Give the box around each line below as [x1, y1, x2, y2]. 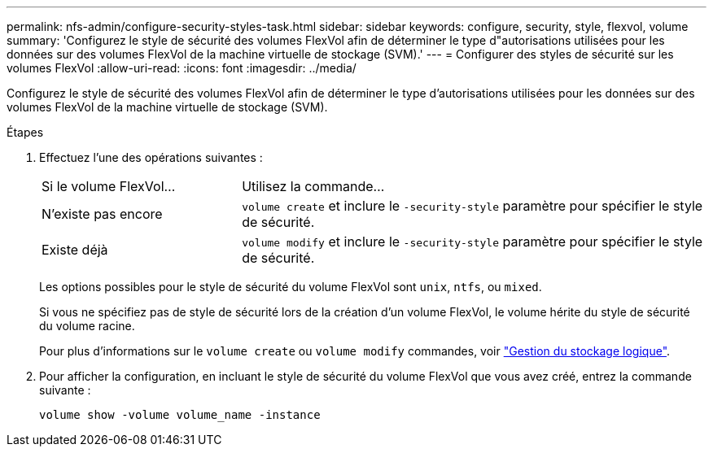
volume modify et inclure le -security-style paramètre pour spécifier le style [242, 233, 703, 250]
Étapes [7, 125, 44, 139]
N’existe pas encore [42, 206, 163, 222]
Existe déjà [42, 242, 108, 258]
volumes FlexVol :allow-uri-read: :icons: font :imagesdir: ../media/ [7, 61, 356, 75]
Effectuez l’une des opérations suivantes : [39, 150, 263, 164]
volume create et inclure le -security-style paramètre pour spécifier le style [242, 198, 703, 214]
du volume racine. [39, 319, 135, 333]
